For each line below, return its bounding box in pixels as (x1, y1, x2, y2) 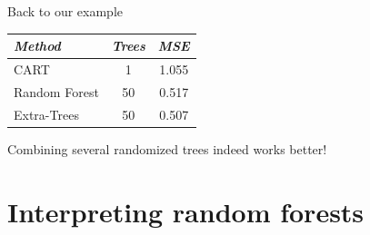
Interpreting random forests (7, 192, 365, 230)
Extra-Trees (14, 104, 79, 123)
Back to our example (7, 2, 123, 20)
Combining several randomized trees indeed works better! (7, 139, 327, 158)
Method (14, 36, 61, 55)
